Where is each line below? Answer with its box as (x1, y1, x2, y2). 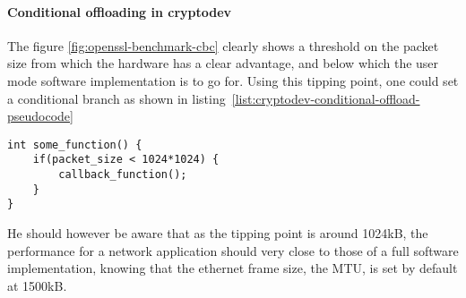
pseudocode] (7, 106, 73, 125)
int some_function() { (7, 138, 142, 151)
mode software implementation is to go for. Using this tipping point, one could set (7, 71, 459, 89)
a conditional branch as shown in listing (7, 89, 226, 107)
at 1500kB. (7, 276, 67, 294)
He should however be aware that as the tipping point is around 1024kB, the (7, 224, 428, 243)
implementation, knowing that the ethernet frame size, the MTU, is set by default (7, 259, 458, 277)
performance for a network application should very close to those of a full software (7, 241, 459, 260)
